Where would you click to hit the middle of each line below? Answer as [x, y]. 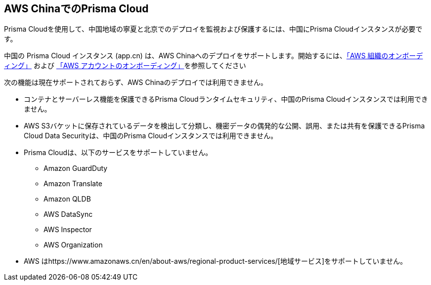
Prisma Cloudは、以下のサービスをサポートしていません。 [118, 153]
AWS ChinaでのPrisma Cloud [76, 9]
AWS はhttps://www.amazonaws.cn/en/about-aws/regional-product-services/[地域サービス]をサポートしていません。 [215, 261]
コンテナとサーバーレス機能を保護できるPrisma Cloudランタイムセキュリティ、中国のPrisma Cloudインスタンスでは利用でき [226, 99]
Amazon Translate [73, 184]
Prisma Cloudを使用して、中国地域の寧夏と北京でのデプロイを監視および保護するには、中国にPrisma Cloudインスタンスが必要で [213, 29]
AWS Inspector [68, 230]
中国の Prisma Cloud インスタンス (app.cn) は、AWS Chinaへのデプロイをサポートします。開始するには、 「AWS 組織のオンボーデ [214, 56]
